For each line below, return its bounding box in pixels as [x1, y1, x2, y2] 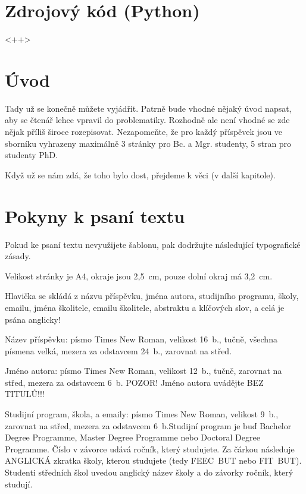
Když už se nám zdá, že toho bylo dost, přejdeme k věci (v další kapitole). [5, 168, 276, 181]
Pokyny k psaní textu [5, 203, 185, 228]
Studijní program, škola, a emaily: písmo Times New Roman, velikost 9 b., [5, 408, 279, 420]
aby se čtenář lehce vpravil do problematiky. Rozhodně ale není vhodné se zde [5, 114, 290, 126]
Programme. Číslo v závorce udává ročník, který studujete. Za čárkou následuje [5, 442, 295, 455]
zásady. [5, 250, 31, 262]
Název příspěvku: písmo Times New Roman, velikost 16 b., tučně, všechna [5, 333, 277, 345]
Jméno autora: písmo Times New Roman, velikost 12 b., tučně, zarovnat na [5, 364, 282, 377]
